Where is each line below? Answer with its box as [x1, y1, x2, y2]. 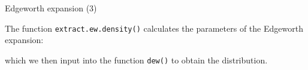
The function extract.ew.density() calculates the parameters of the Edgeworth [5, 22, 303, 34]
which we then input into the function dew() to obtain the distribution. [5, 53, 268, 66]
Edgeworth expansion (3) [5, 2, 97, 14]
